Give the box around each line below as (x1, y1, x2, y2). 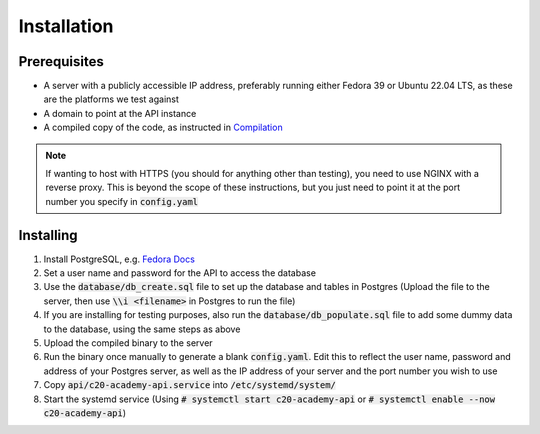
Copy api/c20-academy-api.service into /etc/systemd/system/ (43, 379, 337, 391)
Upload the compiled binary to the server (43, 337, 214, 349)
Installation (18, 15, 114, 37)
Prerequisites (18, 53, 104, 70)
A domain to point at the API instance (43, 107, 197, 119)
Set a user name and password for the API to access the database (43, 267, 317, 279)
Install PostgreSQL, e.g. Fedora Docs (43, 253, 195, 265)
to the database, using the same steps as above (43, 323, 241, 335)
